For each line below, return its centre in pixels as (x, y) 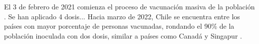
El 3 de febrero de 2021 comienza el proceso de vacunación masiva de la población (129, 6)
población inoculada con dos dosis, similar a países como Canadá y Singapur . (123, 35)
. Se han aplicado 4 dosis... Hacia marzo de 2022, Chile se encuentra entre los (122, 16)
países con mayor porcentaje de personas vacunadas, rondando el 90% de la (119, 26)
